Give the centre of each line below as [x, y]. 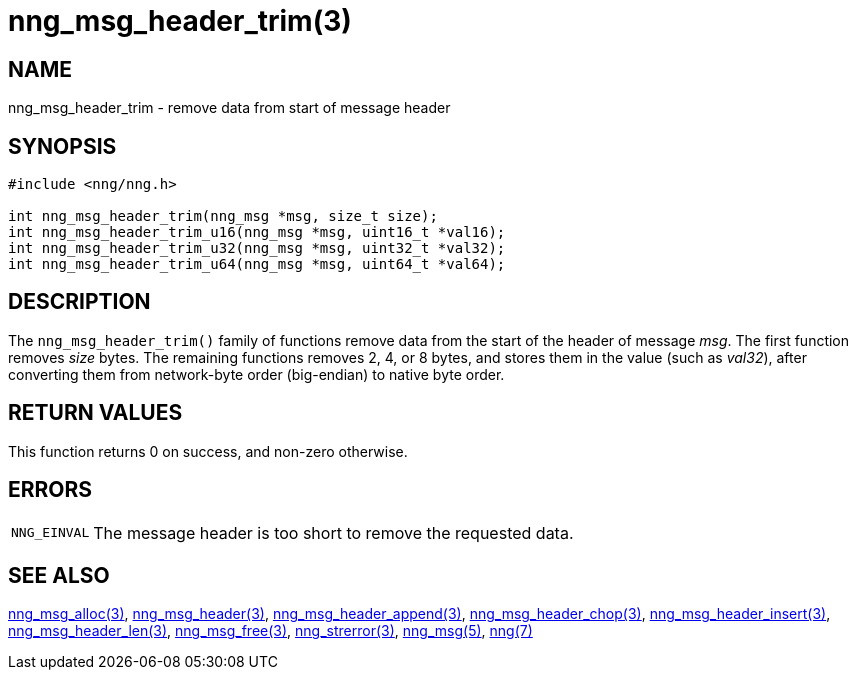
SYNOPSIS [62, 146]
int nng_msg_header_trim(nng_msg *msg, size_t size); [223, 216]
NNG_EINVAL [50, 533]
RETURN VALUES [95, 413]
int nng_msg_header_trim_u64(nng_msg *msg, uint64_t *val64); [257, 264]
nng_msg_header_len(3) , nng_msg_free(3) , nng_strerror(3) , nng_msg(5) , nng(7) [270, 631]
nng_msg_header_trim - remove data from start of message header [229, 108]
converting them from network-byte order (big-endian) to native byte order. [256, 374]
